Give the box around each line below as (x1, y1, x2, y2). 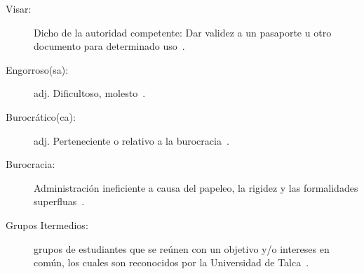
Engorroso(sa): (6, 62, 69, 77)
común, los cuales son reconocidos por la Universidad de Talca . (34, 255, 309, 270)
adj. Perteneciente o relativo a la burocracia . (34, 133, 229, 148)
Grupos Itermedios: (6, 217, 88, 232)
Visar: (6, 1, 32, 15)
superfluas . (34, 194, 85, 209)
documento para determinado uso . (34, 39, 185, 53)
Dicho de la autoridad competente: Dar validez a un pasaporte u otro (34, 25, 332, 39)
